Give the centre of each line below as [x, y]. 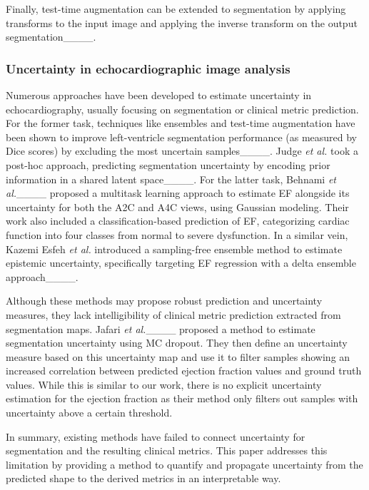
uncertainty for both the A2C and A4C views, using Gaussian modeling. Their [177, 206]
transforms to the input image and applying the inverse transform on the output [182, 22]
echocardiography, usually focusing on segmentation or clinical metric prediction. [182, 109]
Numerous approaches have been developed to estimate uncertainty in [159, 95]
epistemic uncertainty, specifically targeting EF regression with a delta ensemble [181, 263]
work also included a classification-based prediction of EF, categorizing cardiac [178, 221]
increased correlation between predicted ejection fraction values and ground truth [184, 371]
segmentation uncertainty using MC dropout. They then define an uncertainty [177, 343]
